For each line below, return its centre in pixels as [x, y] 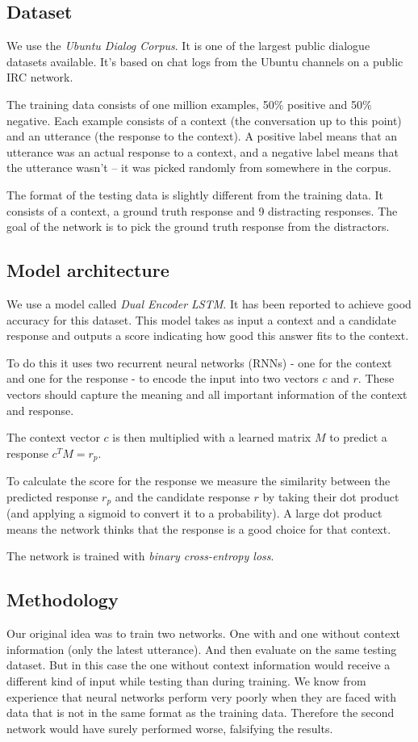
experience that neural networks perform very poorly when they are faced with [202, 696]
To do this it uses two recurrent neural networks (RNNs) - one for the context [199, 362]
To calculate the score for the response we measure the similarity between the [199, 481]
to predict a [358, 437]
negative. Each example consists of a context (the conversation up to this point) [204, 120]
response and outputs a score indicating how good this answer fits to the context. [208, 335]
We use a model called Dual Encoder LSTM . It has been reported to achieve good [209, 303]
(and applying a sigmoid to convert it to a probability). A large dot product [194, 513]
